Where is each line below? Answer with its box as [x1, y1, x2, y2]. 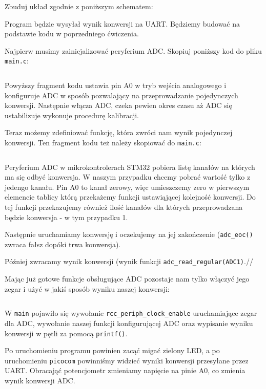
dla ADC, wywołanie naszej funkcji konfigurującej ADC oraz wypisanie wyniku [5, 317, 253, 328]
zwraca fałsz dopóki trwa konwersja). [5, 239, 121, 249]
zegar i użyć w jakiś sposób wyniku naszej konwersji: [5, 283, 170, 294]
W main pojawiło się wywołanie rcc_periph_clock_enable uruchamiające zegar [5, 308, 257, 318]
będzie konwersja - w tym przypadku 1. [5, 211, 128, 222]
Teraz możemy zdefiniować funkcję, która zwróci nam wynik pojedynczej [5, 127, 233, 138]
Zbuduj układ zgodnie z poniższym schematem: [5, 1, 153, 11]
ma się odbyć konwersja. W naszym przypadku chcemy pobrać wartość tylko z [5, 171, 251, 182]
